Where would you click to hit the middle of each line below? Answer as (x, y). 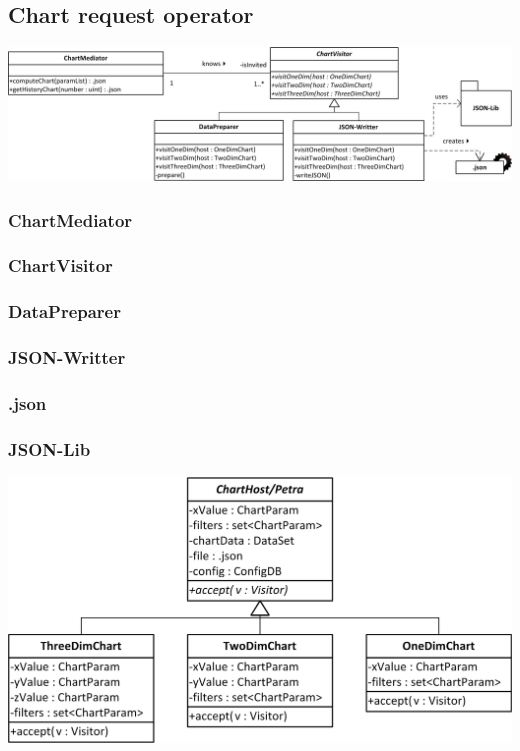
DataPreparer (64, 311)
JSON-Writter (67, 357)
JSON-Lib (49, 448)
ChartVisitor (60, 265)
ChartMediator (70, 219)
